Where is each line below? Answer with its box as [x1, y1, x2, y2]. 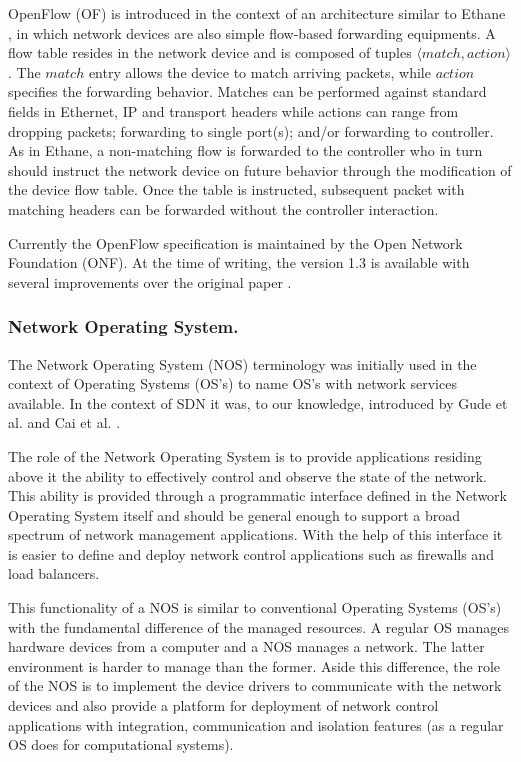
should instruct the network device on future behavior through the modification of [8, 159, 512, 180]
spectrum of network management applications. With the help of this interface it [8, 524, 503, 545]
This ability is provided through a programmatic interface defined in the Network [8, 485, 507, 506]
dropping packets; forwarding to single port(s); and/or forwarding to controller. [8, 120, 494, 141]
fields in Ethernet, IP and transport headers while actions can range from [8, 100, 459, 121]
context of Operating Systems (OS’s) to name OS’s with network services [8, 373, 457, 394]
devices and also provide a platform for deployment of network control [8, 695, 439, 716]
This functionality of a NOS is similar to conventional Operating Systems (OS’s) [8, 597, 502, 618]
